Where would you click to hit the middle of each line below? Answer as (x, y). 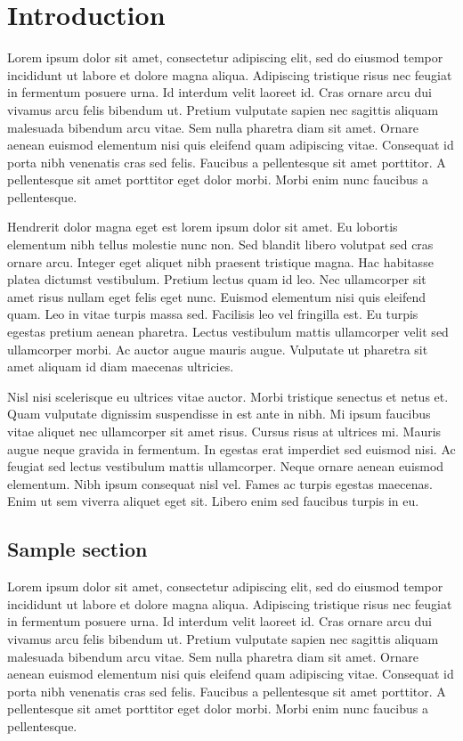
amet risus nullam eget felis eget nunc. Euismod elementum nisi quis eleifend (217, 296)
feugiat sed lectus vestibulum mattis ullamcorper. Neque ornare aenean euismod (226, 466)
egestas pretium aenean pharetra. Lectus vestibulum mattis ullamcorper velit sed (228, 332)
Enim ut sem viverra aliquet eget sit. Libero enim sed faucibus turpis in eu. (213, 501)
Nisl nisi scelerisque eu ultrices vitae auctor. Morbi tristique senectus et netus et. (228, 396)
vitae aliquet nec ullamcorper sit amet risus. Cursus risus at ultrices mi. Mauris (224, 431)
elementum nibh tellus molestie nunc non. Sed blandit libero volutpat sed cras (220, 244)
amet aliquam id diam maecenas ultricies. (121, 366)
